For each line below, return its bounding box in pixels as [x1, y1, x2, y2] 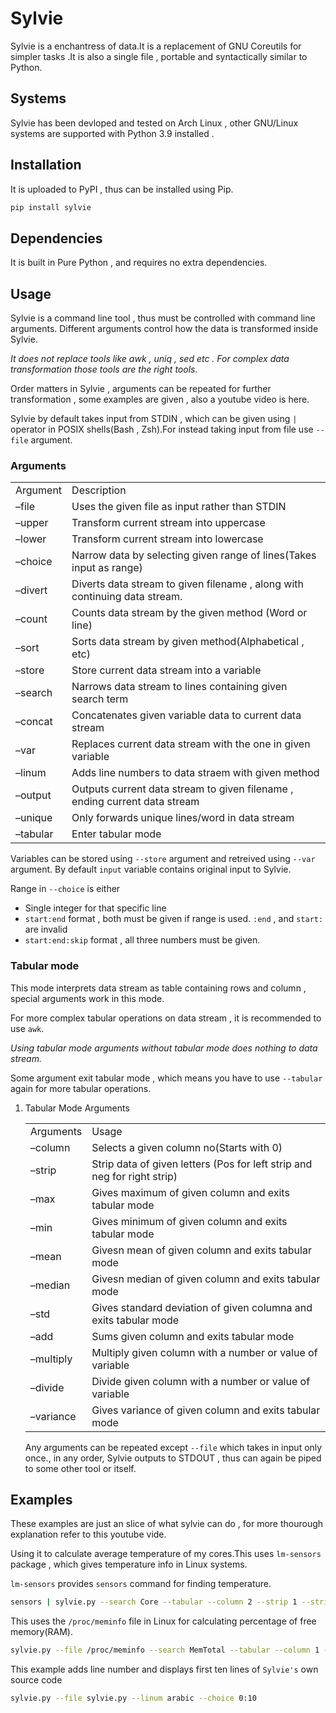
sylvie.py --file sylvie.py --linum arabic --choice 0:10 [10, 1693, 257, 1704]
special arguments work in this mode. [10, 992, 165, 1004]
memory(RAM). [10, 1626, 74, 1638]
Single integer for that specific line [24, 902, 167, 914]
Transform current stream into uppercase [71, 516, 266, 530]
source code [10, 1674, 63, 1686]
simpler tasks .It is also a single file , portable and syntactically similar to [10, 50, 308, 62]
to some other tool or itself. [24, 1462, 137, 1474]
